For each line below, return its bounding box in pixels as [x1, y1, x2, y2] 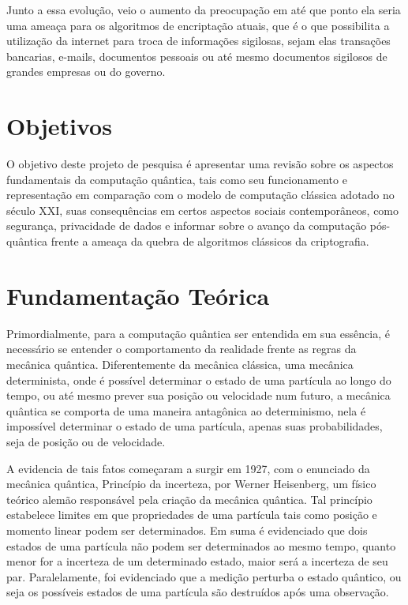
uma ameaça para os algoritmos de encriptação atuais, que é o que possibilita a [6, 17, 390, 33]
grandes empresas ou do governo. [6, 63, 166, 80]
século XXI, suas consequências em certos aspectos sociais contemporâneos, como [6, 201, 399, 218]
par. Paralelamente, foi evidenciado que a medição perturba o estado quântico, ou [6, 568, 402, 584]
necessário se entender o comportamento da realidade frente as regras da [6, 340, 357, 357]
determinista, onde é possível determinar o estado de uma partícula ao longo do [6, 371, 391, 388]
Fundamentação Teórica [6, 279, 270, 311]
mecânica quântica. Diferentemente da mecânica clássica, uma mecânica [6, 355, 354, 372]
